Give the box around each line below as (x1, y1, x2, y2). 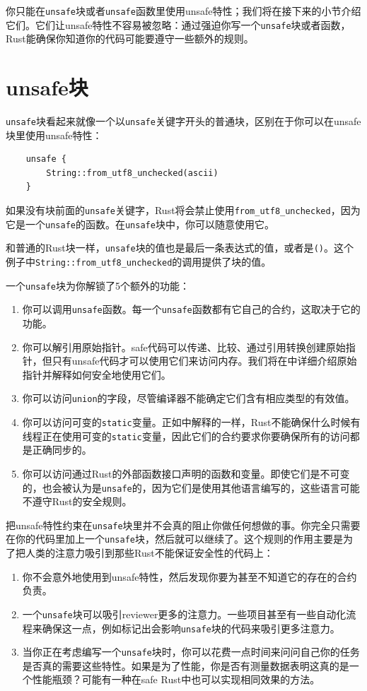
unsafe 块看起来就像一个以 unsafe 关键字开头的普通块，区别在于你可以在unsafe (6, 114, 361, 129)
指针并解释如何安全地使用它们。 (22, 367, 171, 382)
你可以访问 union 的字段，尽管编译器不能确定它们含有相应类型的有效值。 (22, 391, 355, 406)
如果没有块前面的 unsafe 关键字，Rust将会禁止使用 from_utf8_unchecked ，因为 (6, 203, 361, 218)
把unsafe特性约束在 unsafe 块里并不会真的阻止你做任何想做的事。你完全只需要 (6, 517, 361, 532)
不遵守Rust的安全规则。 (22, 494, 132, 509)
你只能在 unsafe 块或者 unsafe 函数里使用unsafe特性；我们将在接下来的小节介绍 (6, 4, 361, 18)
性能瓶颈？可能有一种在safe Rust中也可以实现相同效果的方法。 (32, 672, 320, 687)
